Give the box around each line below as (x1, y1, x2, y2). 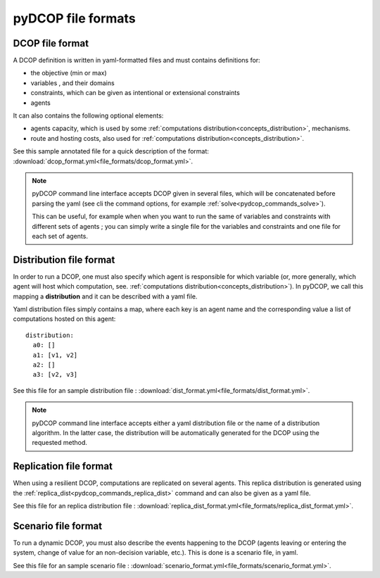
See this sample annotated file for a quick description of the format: (13, 147, 209, 156)
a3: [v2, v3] (32, 370, 78, 379)
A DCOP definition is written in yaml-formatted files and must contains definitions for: (13, 56, 260, 65)
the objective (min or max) (30, 69, 107, 77)
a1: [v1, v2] (32, 351, 78, 359)
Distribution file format (13, 253, 115, 265)
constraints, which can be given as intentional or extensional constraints (30, 89, 241, 97)
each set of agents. (32, 232, 88, 240)
